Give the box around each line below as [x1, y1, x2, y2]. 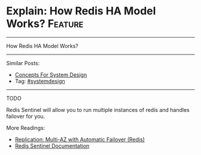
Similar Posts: [6, 59, 40, 66]
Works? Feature [6, 17, 84, 31]
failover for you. [6, 113, 45, 120]
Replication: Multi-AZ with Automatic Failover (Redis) [14, 136, 145, 143]
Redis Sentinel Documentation [14, 142, 90, 149]
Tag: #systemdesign [14, 77, 65, 84]
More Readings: [6, 124, 45, 131]
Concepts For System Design [14, 71, 87, 78]
